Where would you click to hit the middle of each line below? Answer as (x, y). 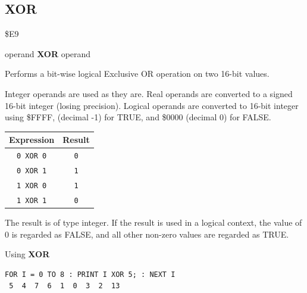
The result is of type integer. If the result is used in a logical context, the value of (153, 222)
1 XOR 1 (32, 200)
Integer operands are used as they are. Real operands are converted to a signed (149, 93)
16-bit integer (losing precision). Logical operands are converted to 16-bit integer (152, 105)
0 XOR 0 (32, 156)
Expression (32, 140)
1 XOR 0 (32, 186)
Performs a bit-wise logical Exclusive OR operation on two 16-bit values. (137, 74)
